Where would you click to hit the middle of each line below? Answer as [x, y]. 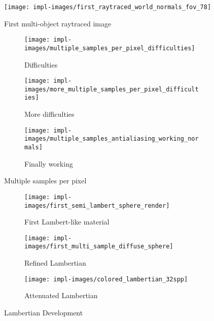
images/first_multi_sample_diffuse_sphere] [99, 247]
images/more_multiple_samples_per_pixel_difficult [112, 89]
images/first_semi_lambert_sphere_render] [97, 205]
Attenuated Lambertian [61, 295]
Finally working [49, 163]
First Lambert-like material [67, 222]
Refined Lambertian [55, 263]
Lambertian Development [44, 312]
